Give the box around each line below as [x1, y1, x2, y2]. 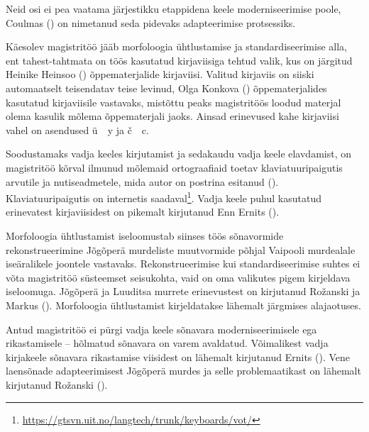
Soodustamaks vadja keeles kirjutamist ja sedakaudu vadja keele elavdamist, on [6, 146, 352, 161]
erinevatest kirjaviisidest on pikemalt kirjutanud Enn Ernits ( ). [6, 204, 280, 219]
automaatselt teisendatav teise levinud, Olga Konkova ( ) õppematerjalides [6, 80, 327, 95]
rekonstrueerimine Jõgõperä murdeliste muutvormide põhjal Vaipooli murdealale [6, 242, 356, 257]
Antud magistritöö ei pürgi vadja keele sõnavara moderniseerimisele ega [6, 321, 317, 336]
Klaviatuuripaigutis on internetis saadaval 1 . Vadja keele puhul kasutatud [6, 189, 321, 205]
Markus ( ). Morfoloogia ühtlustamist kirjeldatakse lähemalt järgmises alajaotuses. [6, 297, 361, 312]
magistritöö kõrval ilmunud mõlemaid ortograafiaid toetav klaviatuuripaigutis [6, 160, 343, 175]
